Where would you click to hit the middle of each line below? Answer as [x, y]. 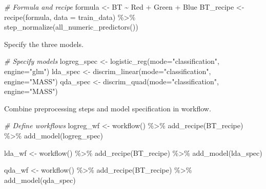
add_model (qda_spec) [40, 180]
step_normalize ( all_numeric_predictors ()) [71, 27]
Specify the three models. [44, 44]
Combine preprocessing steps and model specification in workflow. [108, 108]
